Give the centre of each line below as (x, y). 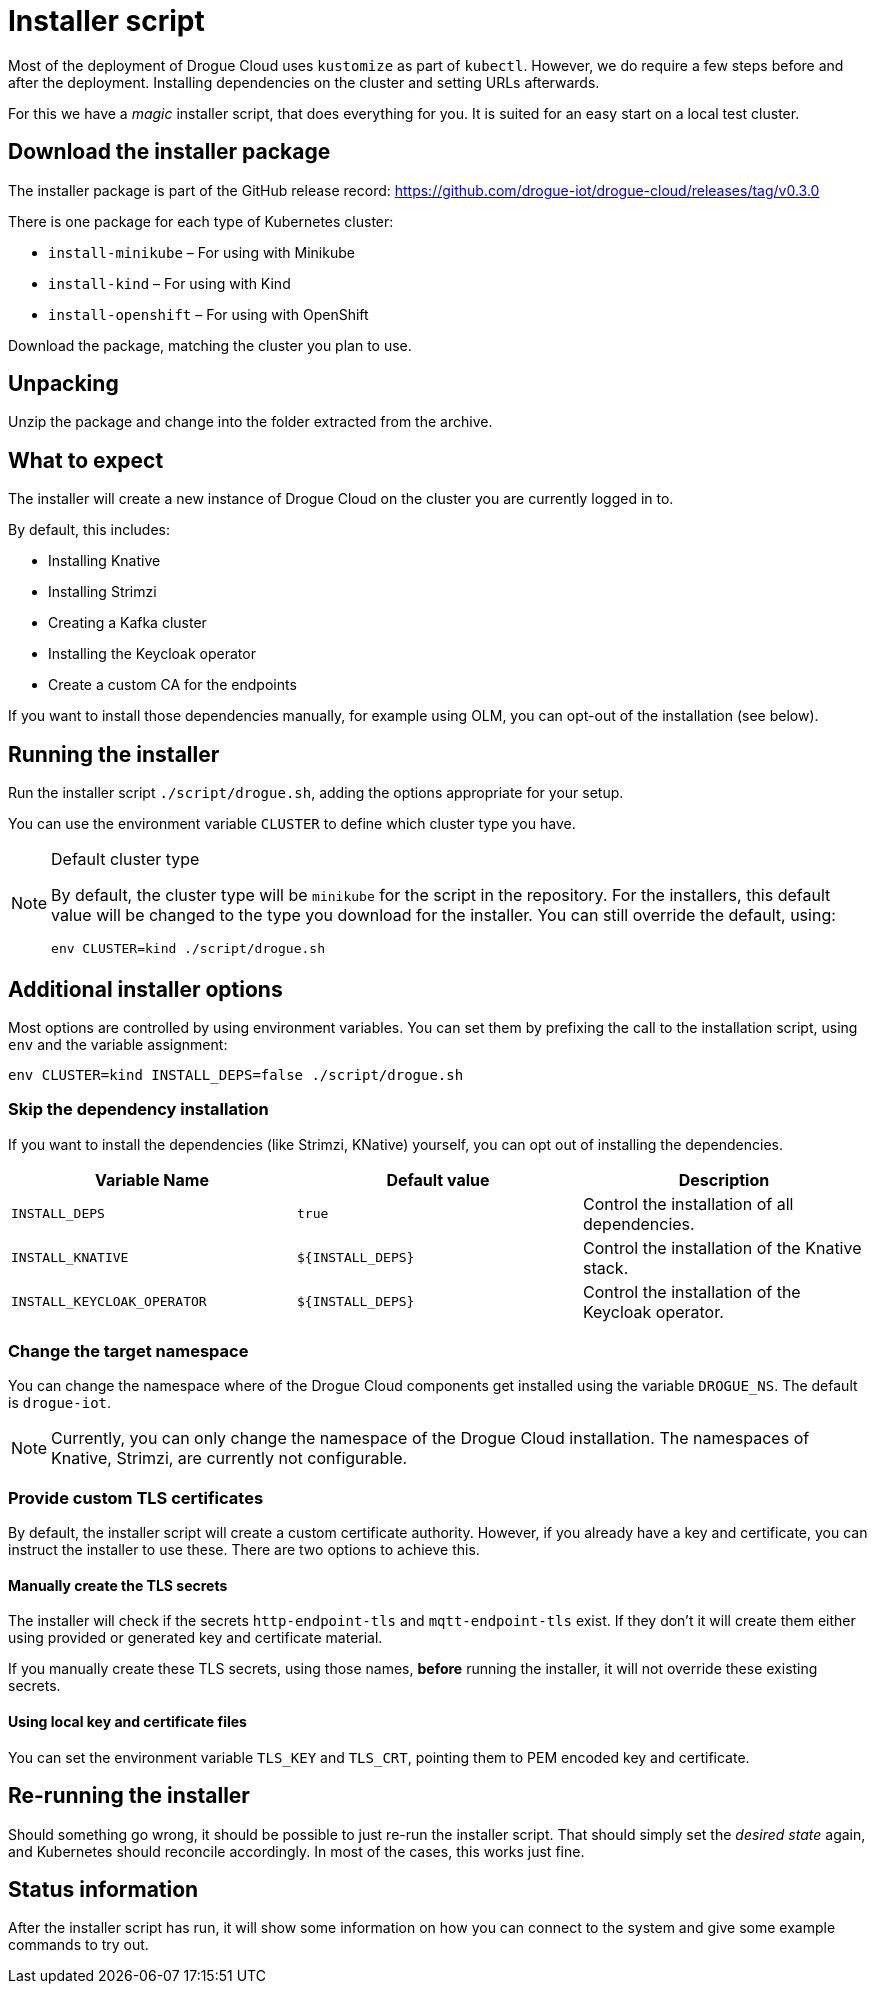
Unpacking (63, 384)
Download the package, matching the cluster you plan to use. (210, 345)
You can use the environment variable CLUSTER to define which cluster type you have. (292, 824)
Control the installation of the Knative (722, 1247)
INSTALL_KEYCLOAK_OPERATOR (109, 1302)
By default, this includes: (89, 530)
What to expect (86, 460)
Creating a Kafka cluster (127, 623)
